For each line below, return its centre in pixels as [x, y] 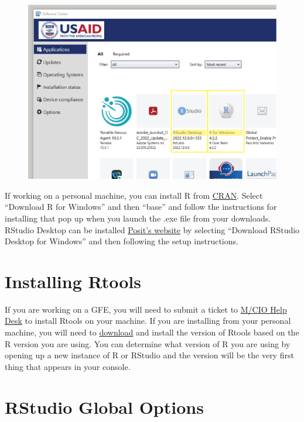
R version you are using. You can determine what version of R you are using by [148, 343]
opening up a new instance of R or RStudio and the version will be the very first [149, 355]
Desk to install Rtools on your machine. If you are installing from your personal [148, 321]
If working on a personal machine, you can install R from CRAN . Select [134, 195]
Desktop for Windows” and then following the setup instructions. [122, 241]
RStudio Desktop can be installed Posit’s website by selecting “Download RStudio [152, 229]
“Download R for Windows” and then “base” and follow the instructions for [141, 207]
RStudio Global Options [104, 407]
